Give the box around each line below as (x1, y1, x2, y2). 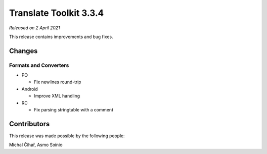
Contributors (9, 119, 50, 128)
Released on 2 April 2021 (9, 25, 60, 31)
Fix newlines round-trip (34, 79, 82, 85)
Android (21, 86, 38, 92)
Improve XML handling (34, 93, 80, 99)
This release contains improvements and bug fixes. (9, 34, 113, 40)
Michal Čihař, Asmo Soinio (9, 142, 63, 148)
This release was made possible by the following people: (9, 133, 125, 139)
